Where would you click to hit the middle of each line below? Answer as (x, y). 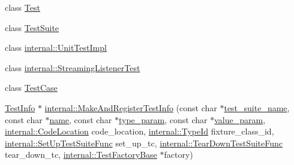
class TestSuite (32, 27)
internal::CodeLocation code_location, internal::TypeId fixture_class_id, (139, 131)
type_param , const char (163, 119)
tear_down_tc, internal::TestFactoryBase (81, 155)
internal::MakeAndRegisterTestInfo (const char (131, 107)
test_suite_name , (257, 107)
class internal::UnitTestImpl (56, 48)
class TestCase (31, 88)
